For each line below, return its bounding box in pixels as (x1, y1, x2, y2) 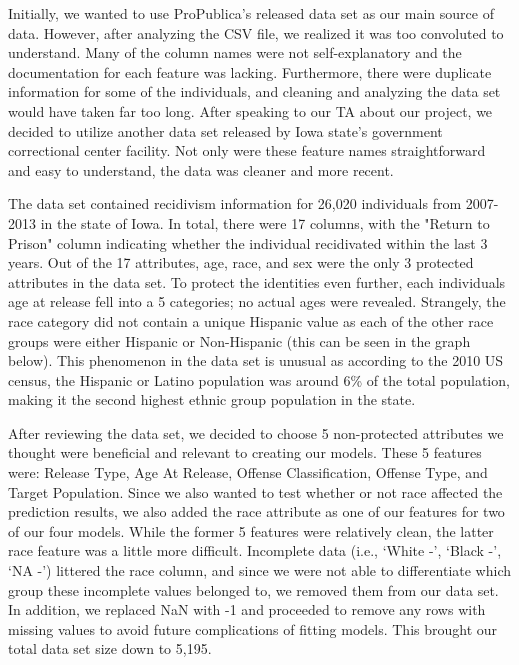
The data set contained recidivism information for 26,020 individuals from (8, 193, 462, 214)
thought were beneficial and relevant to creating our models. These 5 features (8, 442, 482, 463)
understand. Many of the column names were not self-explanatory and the (8, 42, 462, 63)
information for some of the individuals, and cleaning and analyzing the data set (8, 81, 501, 102)
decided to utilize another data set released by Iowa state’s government (8, 120, 443, 141)
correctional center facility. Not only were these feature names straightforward (8, 140, 486, 161)
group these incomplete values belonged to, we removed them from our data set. (8, 579, 499, 600)
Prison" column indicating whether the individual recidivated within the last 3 (8, 232, 488, 253)
